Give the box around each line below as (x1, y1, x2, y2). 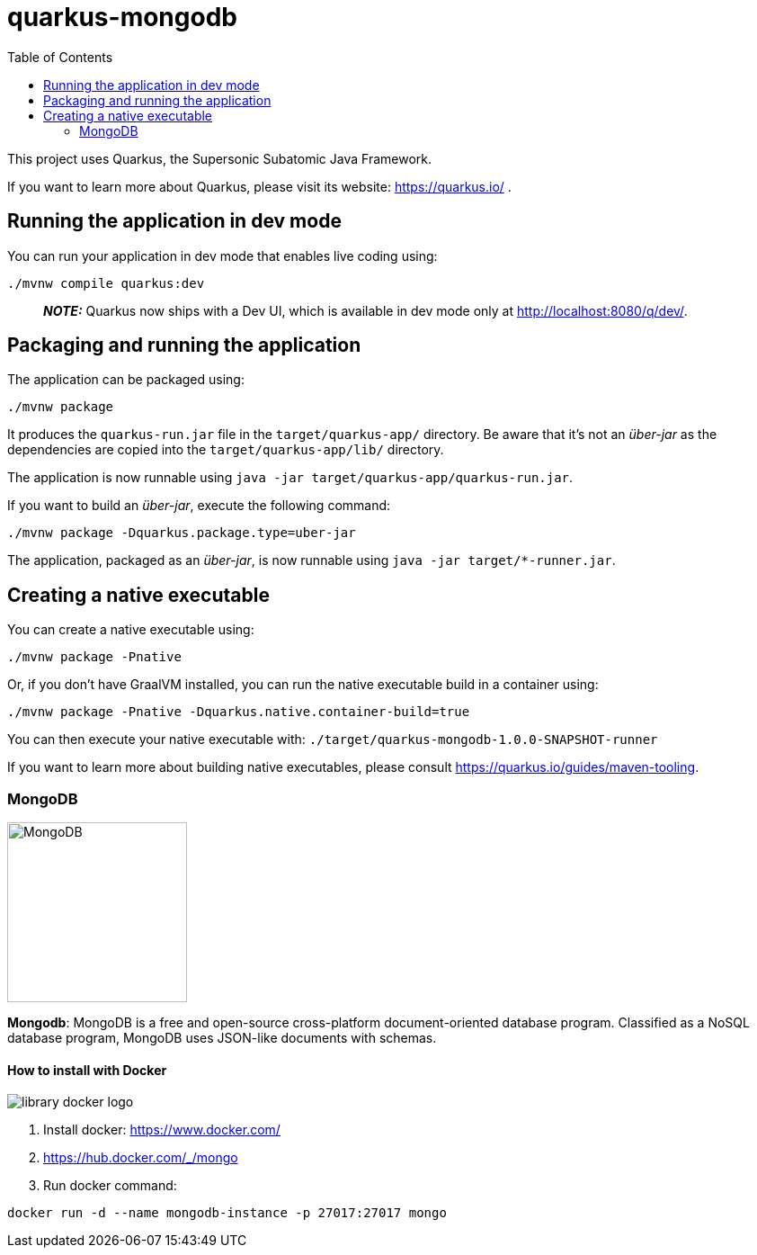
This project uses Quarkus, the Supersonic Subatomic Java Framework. (7, 150, 432, 166)
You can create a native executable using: (7, 622, 254, 638)
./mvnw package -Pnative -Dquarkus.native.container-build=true (7, 704, 470, 720)
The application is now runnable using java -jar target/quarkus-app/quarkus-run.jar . (7, 470, 574, 486)
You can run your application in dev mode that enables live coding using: (7, 247, 438, 264)
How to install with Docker (7, 1062, 167, 1078)
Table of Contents (7, 49, 113, 65)
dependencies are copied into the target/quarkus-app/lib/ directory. (7, 442, 444, 458)
